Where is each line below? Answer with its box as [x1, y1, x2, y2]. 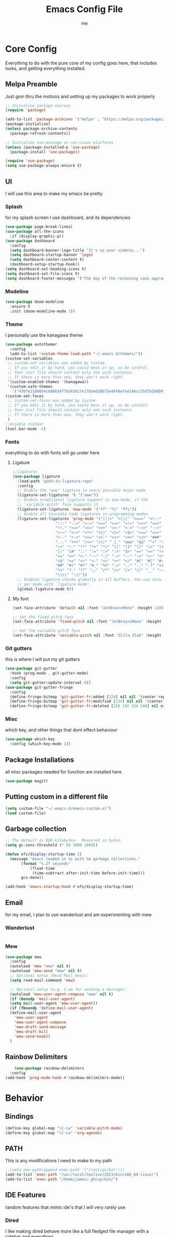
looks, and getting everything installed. [5, 65, 86, 71]
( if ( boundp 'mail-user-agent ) [10, 996, 75, 1001]
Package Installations [5, 755, 74, 764]
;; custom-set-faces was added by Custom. [7, 398, 98, 403]
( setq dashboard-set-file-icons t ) [5, 271, 80, 276]
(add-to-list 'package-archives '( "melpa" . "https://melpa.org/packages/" [5, 117, 167, 122]
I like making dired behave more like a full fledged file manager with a [5, 1228, 149, 1234]
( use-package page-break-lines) [5, 224, 73, 230]
